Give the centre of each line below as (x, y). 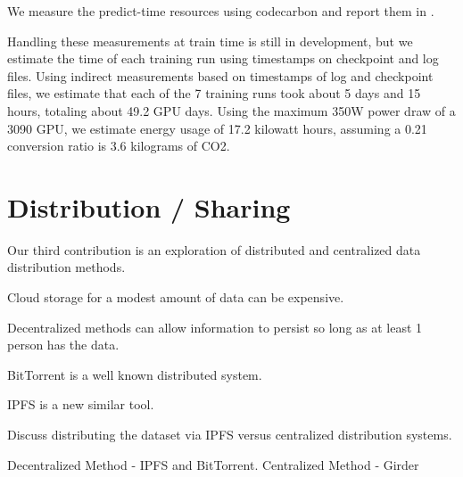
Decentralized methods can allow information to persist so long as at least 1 (215, 327)
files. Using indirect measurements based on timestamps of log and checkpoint (220, 75)
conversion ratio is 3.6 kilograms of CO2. (119, 146)
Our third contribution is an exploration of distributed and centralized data (214, 249)
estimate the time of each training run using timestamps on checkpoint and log (223, 58)
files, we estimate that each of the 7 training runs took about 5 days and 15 (214, 93)
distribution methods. (66, 267)
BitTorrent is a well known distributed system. (135, 374)
